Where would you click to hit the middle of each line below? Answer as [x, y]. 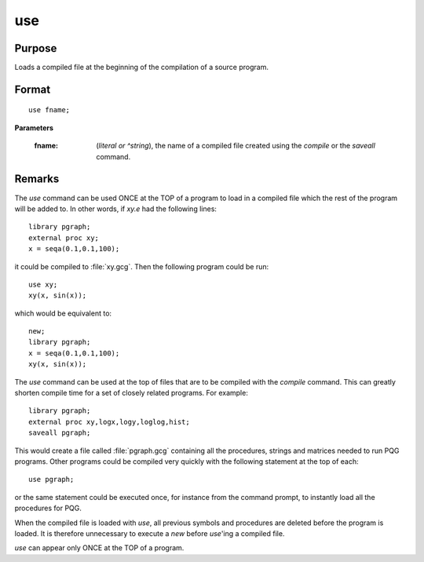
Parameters [34, 128]
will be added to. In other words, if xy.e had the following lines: [116, 209]
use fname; [49, 110]
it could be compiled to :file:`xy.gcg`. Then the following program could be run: [142, 266]
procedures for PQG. [48, 508]
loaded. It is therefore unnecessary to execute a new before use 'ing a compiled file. [150, 533]
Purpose [36, 48]
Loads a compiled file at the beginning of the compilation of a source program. [141, 68]
